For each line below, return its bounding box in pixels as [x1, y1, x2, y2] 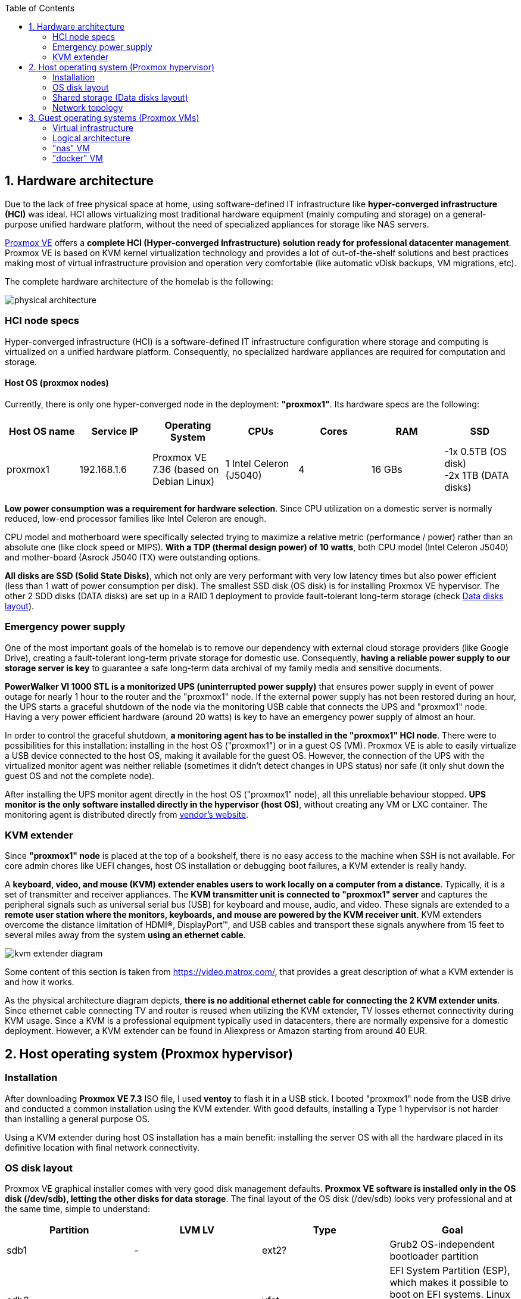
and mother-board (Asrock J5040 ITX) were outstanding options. [5, 552, 261, 562]
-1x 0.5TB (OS [444, 445, 507, 457]
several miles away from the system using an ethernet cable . [5, 930, 246, 940]
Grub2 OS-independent [389, 1238, 495, 1251]
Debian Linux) [152, 475, 215, 487]
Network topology [52, 102, 123, 113]
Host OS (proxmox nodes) [5, 378, 109, 388]
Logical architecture [52, 133, 130, 143]
